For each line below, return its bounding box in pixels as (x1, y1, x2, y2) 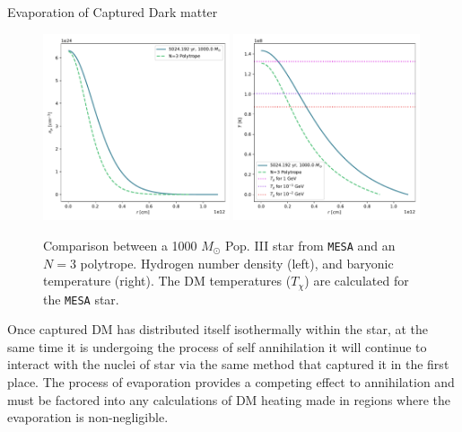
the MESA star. (43, 289, 119, 308)
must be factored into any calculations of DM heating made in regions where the (7, 390, 451, 409)
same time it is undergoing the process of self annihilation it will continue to (7, 337, 427, 356)
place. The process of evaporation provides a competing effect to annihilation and (7, 373, 455, 392)
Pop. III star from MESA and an (224, 235, 396, 254)
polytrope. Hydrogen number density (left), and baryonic (80, 253, 394, 272)
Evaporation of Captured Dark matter (7, 3, 218, 21)
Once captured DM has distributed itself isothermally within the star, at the (7, 320, 428, 339)
